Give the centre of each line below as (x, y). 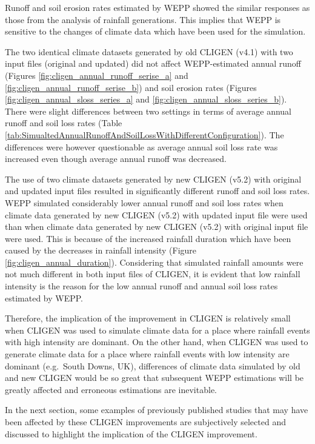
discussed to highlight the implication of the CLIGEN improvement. (131, 433)
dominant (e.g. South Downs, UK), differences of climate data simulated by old (153, 365)
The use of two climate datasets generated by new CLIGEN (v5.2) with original (153, 179)
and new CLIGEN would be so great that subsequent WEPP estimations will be (154, 378)
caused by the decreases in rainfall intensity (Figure (101, 250)
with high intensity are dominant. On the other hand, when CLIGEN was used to (157, 342)
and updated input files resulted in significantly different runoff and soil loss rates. (157, 191)
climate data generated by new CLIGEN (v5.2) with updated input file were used (156, 214)
